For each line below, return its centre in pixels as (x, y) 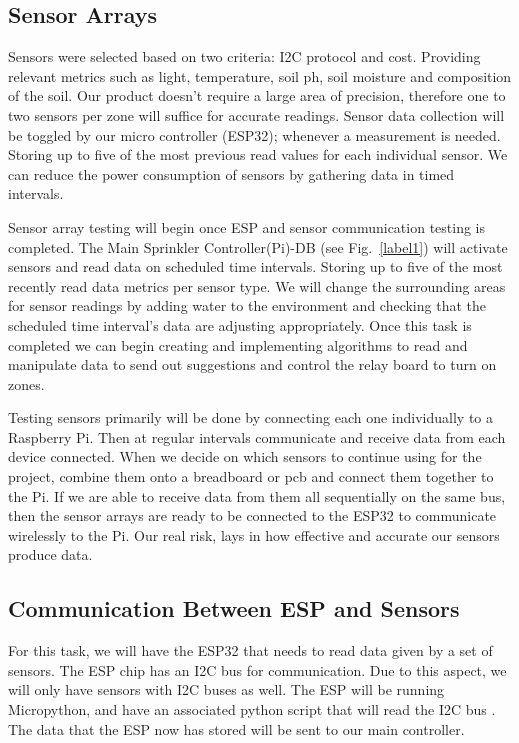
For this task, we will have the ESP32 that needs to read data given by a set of (250, 650)
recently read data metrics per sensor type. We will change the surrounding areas (257, 285)
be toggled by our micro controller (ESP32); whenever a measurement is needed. (254, 134)
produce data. (50, 554)
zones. (26, 383)
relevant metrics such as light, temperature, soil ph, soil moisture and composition (260, 75)
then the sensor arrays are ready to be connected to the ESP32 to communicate (252, 515)
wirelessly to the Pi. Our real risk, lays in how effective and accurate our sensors (254, 534)
